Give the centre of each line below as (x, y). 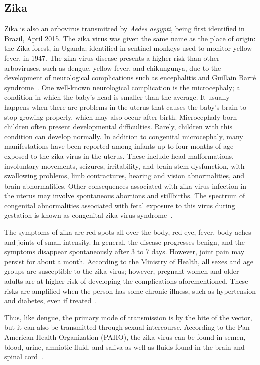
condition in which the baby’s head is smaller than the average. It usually (117, 97)
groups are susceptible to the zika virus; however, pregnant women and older (122, 271)
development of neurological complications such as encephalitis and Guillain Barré (130, 77)
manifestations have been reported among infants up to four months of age (119, 146)
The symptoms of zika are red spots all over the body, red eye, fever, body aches (128, 232)
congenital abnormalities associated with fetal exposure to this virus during (120, 205)
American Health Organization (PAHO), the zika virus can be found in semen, (125, 337)
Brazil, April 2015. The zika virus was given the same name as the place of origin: (130, 38)
